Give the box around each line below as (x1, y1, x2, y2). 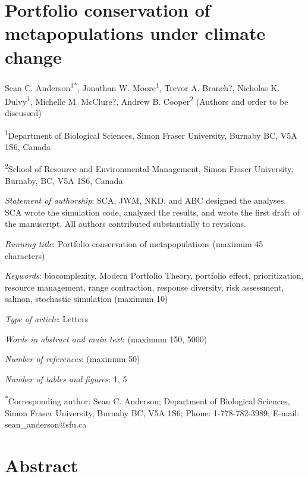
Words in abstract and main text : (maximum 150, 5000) (5, 332, 208, 345)
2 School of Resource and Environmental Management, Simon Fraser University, (5, 161, 294, 175)
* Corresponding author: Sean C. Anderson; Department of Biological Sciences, (5, 393, 290, 407)
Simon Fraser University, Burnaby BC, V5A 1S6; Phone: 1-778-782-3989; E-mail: (5, 406, 300, 419)
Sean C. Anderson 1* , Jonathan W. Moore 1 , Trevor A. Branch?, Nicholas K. (5, 79, 280, 93)
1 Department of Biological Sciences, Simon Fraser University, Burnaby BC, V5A (5, 127, 297, 141)
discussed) (5, 107, 42, 119)
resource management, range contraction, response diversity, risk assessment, (5, 280, 284, 293)
